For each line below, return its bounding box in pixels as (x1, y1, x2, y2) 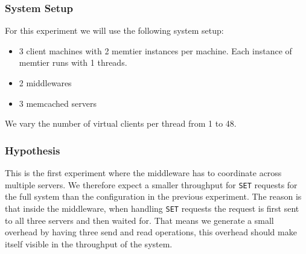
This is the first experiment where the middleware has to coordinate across (5, 167, 282, 179)
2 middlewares (19, 77, 72, 89)
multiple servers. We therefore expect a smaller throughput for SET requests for (5, 178, 298, 191)
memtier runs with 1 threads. (19, 56, 127, 69)
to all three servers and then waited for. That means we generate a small (5, 214, 274, 226)
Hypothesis (5, 142, 60, 157)
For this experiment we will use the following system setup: (5, 24, 224, 37)
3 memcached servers (19, 97, 97, 109)
